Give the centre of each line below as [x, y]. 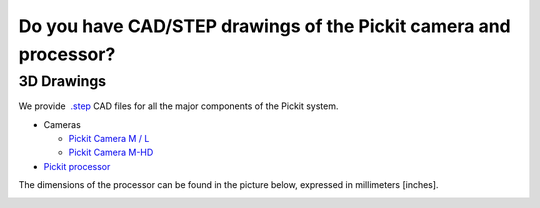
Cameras [62, 124]
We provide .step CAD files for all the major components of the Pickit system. [178, 106]
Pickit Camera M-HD [111, 152]
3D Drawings [62, 81]
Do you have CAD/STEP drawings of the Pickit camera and [265, 26]
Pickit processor [77, 166]
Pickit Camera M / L [109, 138]
